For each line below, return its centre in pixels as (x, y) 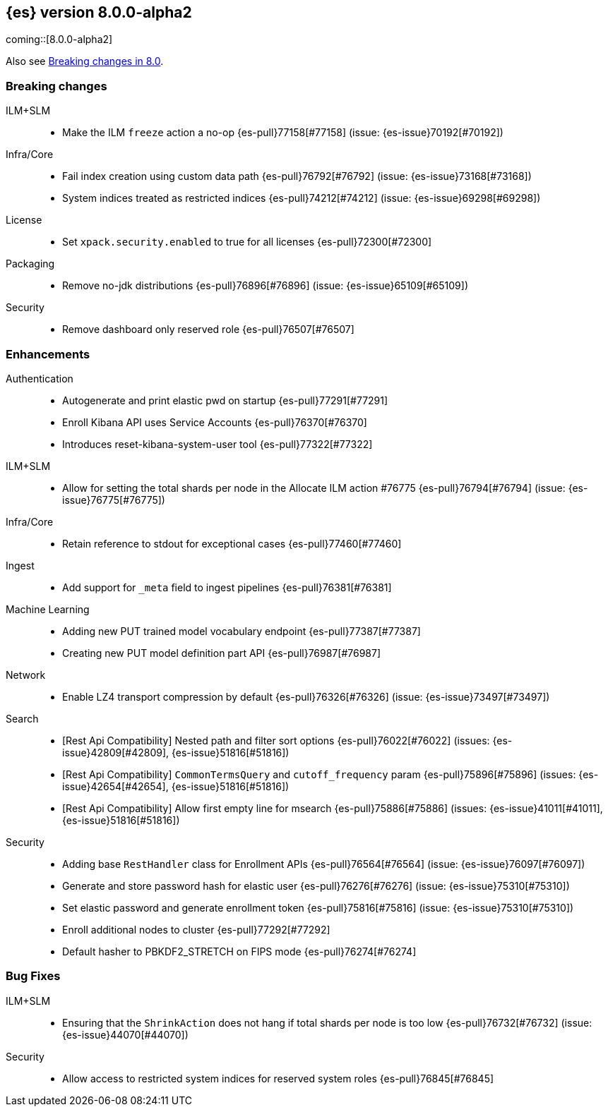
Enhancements (48, 354)
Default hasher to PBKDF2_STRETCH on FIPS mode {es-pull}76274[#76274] (239, 951)
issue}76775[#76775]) (114, 500)
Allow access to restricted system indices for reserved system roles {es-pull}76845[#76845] (278, 1078)
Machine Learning (48, 609)
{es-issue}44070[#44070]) (125, 1034)
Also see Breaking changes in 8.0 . (85, 61)
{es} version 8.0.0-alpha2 (99, 12)
